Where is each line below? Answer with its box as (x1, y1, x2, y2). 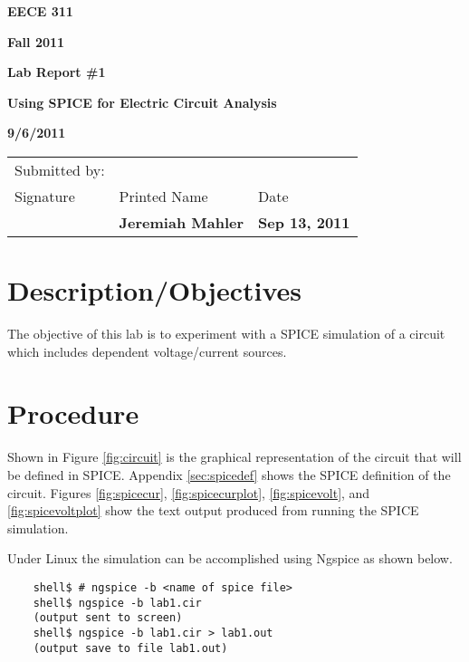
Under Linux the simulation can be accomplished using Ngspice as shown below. (7, 549, 453, 568)
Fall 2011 (7, 32, 65, 51)
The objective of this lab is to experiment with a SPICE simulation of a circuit (7, 324, 445, 343)
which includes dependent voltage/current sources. (7, 341, 287, 360)
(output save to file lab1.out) (33, 641, 228, 655)
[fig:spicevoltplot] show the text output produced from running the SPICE (7, 501, 419, 520)
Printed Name (119, 185, 208, 206)
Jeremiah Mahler (119, 211, 244, 233)
